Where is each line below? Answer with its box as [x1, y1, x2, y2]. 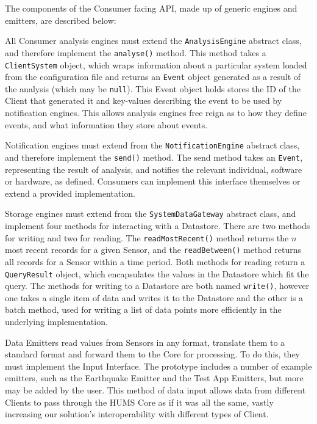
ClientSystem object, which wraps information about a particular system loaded [5, 58, 307, 71]
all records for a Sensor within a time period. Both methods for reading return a [5, 255, 305, 268]
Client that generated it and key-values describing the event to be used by [5, 94, 282, 107]
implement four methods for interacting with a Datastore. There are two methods [5, 219, 310, 232]
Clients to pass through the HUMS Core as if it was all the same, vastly [5, 395, 274, 408]
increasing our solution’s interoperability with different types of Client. [5, 408, 269, 420]
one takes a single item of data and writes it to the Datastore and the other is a [5, 291, 304, 304]
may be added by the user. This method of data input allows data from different [5, 383, 306, 396]
